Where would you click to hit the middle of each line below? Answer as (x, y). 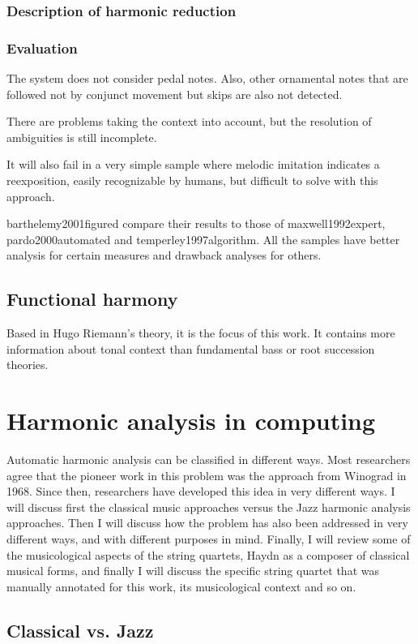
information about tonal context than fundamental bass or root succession (191, 348)
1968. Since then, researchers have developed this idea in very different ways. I (201, 491)
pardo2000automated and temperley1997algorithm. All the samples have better (203, 239)
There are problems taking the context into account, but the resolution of (189, 121)
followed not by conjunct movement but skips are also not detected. (175, 94)
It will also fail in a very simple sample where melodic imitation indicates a (193, 164)
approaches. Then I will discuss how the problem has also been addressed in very (207, 523)
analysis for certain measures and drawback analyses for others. (164, 255)
